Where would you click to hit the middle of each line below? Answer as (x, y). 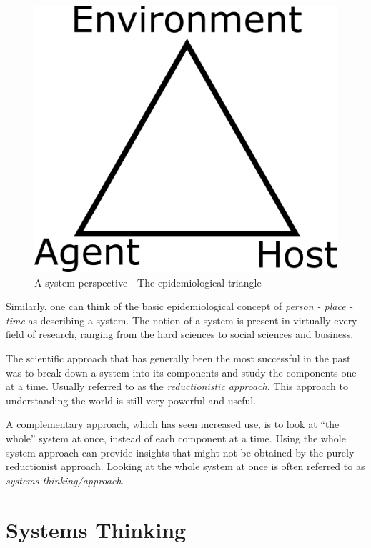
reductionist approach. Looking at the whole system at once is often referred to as (185, 466)
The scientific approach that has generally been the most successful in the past (178, 358)
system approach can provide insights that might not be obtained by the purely (180, 452)
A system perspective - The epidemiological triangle (148, 282)
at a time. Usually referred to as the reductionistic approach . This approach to (177, 386)
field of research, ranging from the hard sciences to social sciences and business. (180, 334)
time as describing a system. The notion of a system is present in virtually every (182, 320)
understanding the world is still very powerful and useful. (131, 400)
